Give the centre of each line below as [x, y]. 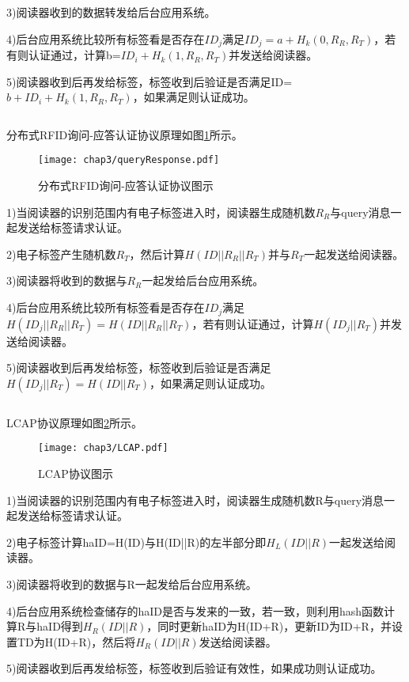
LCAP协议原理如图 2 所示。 [74, 422]
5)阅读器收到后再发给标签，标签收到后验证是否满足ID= [150, 81]
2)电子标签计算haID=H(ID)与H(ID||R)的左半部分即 [136, 542]
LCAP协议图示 [76, 473]
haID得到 [60, 626]
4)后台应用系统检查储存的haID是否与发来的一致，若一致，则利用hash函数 [195, 610]
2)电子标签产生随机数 [61, 254]
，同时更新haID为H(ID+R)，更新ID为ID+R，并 [269, 626]
